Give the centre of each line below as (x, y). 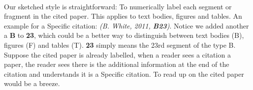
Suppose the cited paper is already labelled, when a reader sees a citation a (117, 54)
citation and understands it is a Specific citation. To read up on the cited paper (124, 74)
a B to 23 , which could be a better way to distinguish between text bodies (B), (124, 35)
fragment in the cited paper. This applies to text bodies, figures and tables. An (123, 16)
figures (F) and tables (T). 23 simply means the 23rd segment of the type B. (120, 45)
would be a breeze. (32, 83)
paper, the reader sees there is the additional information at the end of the (117, 64)
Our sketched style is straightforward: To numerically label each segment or (118, 6)
